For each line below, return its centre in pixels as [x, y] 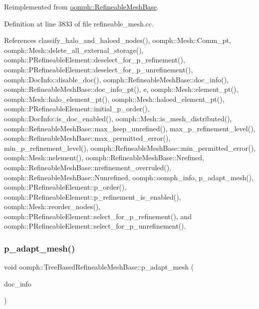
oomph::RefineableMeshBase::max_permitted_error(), [87, 138]
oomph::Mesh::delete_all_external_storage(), [74, 50]
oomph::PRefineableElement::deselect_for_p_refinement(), [95, 60]
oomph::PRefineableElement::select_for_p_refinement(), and [98, 216]
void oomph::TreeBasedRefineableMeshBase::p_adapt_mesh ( [99, 267]
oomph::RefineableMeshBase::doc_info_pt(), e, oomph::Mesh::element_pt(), [121, 89]
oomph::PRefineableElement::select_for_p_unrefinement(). [95, 226]
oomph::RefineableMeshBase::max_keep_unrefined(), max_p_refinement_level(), [130, 128]
